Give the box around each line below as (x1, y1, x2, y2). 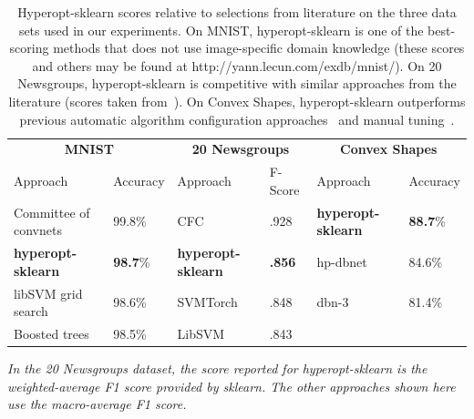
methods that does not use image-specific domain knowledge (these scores (53, 38, 465, 57)
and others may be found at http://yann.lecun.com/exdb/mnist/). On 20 (32, 56, 442, 75)
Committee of (14, 202, 90, 221)
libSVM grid (14, 283, 83, 302)
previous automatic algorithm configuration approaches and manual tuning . (19, 109, 455, 128)
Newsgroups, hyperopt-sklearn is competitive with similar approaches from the (17, 74, 457, 93)
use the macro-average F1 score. (7, 394, 187, 414)
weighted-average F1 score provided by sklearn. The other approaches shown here (7, 376, 456, 395)
